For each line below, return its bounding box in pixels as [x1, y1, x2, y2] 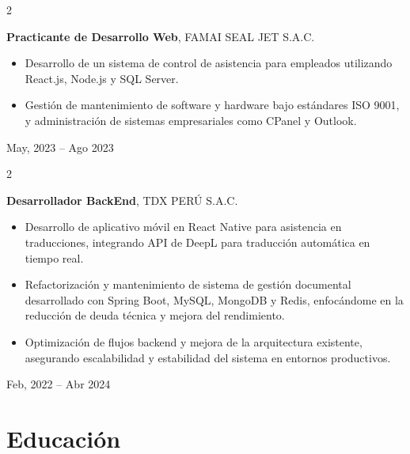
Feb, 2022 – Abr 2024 [6, 376, 111, 392]
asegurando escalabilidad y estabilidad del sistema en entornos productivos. [25, 349, 391, 365]
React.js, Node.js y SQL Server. [25, 70, 179, 86]
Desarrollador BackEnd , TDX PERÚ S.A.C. [6, 191, 238, 208]
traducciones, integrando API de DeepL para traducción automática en [25, 233, 370, 250]
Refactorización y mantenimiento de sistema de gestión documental [25, 276, 351, 293]
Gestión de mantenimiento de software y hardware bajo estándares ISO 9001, [25, 96, 400, 113]
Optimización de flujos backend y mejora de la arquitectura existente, [25, 333, 363, 350]
